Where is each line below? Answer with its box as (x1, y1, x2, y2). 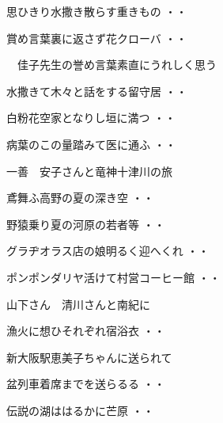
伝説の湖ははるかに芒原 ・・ (6, 402, 154, 418)
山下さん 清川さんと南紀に (6, 295, 150, 312)
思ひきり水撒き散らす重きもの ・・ (6, 3, 187, 19)
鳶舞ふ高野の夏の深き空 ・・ (6, 189, 154, 206)
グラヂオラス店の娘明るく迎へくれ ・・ (6, 242, 210, 259)
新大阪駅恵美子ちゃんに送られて (6, 349, 172, 365)
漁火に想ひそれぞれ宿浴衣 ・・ (6, 322, 165, 339)
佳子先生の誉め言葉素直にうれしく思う (17, 56, 217, 73)
